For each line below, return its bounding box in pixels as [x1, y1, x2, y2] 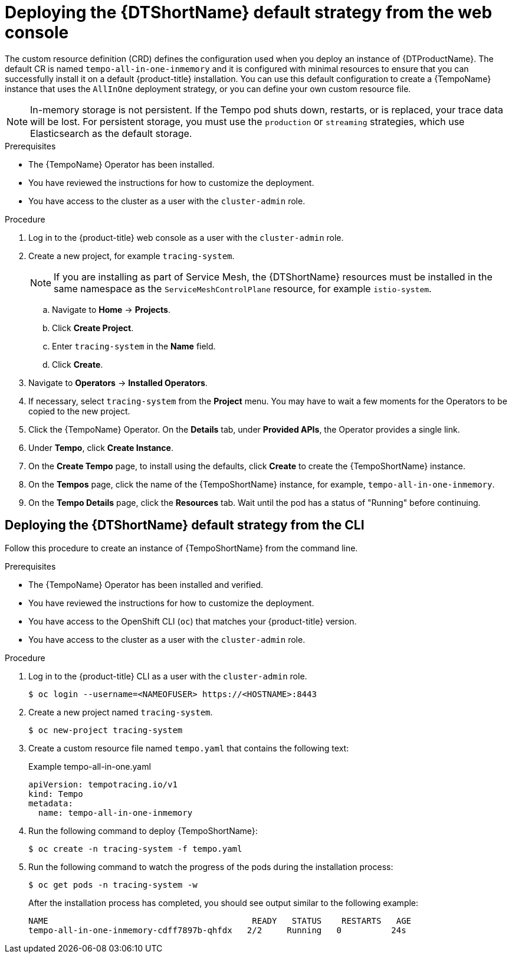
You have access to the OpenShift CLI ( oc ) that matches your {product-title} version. [28, 616, 357, 626]
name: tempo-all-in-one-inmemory [38, 807, 193, 818]
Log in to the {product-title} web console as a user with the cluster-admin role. [28, 232, 344, 243]
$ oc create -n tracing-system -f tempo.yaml [28, 843, 242, 854]
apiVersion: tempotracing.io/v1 [28, 779, 178, 789]
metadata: [28, 798, 73, 808]
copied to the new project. [28, 406, 130, 416]
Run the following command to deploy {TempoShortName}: [28, 825, 258, 836]
